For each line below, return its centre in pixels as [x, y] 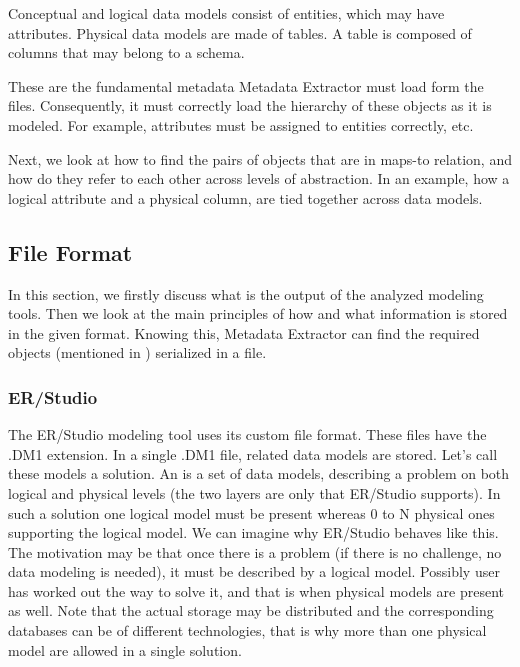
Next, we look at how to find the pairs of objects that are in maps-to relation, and [260, 158]
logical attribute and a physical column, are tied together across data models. [245, 197]
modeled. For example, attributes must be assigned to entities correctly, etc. [241, 124]
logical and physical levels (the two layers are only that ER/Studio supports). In [254, 492]
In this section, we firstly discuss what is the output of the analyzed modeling [246, 293]
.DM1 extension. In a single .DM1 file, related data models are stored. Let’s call [253, 453]
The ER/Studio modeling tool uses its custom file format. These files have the [247, 434]
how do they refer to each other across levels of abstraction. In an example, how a [259, 178]
